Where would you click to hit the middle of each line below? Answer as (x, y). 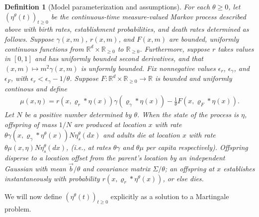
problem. (18, 209)
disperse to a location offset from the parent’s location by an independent (115, 158)
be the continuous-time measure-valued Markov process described (148, 16)
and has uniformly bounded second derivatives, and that (119, 58)
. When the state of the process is (188, 114)
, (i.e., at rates (88, 147)
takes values (236, 48)
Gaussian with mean (35, 169)
